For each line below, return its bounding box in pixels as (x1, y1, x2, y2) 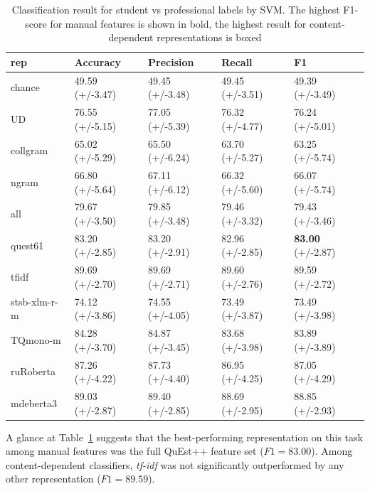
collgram (11, 143, 48, 158)
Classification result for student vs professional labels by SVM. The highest (11, 2, 340, 16)
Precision (148, 54, 194, 69)
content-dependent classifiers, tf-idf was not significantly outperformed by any (6, 457, 344, 472)
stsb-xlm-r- (11, 293, 58, 308)
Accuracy (74, 54, 121, 69)
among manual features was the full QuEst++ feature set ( (6, 443, 264, 458)
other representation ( (6, 471, 101, 486)
